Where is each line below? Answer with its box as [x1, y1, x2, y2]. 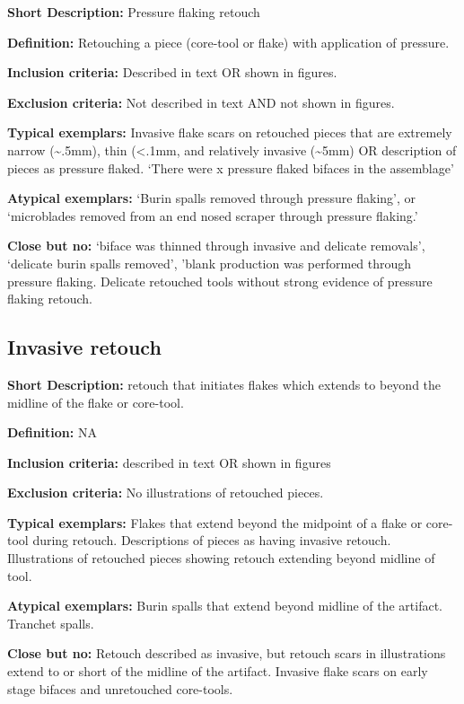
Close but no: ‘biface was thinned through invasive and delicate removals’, [7, 236, 425, 255]
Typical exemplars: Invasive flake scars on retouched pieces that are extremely [7, 123, 452, 142]
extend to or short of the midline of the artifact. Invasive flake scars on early [7, 662, 428, 681]
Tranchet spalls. [7, 613, 94, 632]
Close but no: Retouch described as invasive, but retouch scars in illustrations [7, 644, 446, 663]
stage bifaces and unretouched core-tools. [7, 679, 233, 698]
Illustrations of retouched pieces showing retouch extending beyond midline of [7, 549, 435, 568]
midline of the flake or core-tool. [7, 392, 184, 411]
